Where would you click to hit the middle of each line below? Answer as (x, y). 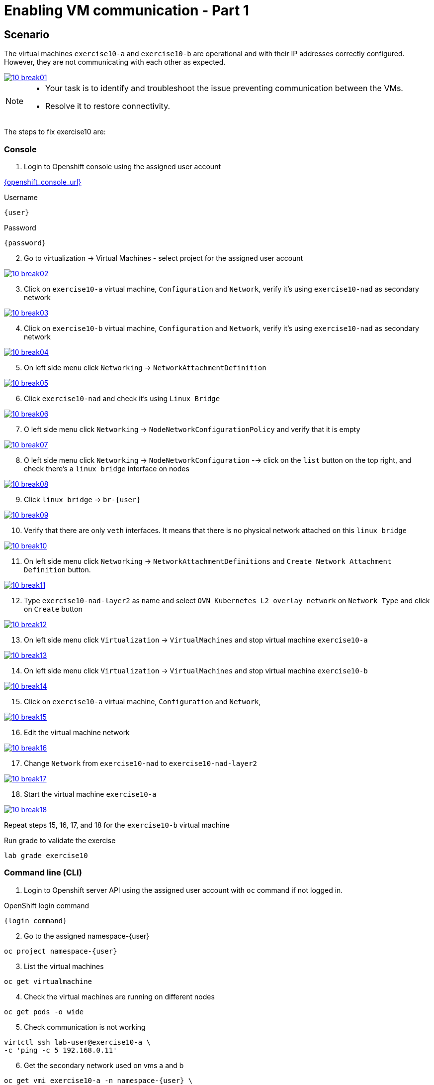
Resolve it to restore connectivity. (108, 106)
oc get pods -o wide (44, 1012)
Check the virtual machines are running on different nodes (119, 996)
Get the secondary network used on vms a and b (104, 1065)
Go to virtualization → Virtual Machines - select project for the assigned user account (164, 258)
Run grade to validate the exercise (60, 840)
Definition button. (57, 569)
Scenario (27, 34)
